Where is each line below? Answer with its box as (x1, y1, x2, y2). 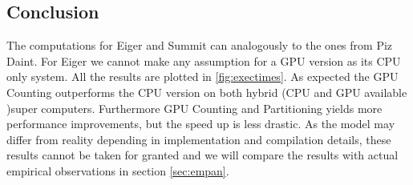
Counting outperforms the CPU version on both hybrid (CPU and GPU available (6, 83, 407, 100)
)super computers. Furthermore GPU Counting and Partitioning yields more (6, 99, 383, 116)
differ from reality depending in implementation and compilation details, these (6, 131, 391, 147)
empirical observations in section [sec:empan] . (6, 162, 229, 179)
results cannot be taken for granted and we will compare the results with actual (6, 147, 399, 163)
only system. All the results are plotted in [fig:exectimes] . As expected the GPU (6, 68, 399, 85)
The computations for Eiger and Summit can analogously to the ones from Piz (6, 37, 393, 54)
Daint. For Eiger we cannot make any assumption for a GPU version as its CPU (6, 52, 401, 69)
